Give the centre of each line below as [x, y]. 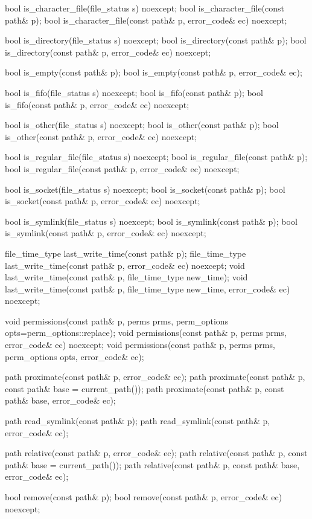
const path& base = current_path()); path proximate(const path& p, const [145, 388]
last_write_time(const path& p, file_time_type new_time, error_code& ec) [148, 289]
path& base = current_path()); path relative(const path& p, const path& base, [152, 464]
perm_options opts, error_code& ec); [75, 356]
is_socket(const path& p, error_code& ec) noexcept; [103, 201]
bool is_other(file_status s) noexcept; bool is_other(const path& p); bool [142, 125]
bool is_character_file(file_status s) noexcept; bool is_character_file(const [145, 8]
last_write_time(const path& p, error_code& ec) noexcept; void [125, 265]
